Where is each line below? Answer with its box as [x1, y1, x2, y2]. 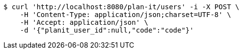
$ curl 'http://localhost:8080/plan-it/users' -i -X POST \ [3, 3, 240, 11]
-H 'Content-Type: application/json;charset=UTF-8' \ [20, 11, 231, 18]
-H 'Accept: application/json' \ [20, 18, 149, 26]
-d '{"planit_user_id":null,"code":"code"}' [20, 26, 194, 34]
